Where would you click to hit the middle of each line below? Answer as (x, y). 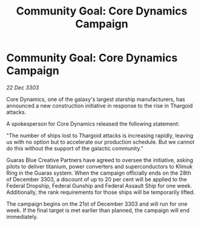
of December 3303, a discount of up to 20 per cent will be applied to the (97, 179)
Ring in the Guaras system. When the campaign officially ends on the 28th (99, 173)
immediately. (22, 216)
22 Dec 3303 (23, 87)
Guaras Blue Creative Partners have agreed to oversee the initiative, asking (100, 160)
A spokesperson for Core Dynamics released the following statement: (93, 124)
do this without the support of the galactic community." (75, 148)
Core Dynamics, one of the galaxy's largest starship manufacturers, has (96, 99)
